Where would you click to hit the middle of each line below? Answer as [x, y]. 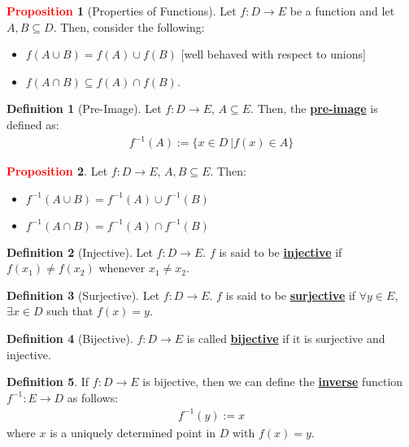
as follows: [93, 397]
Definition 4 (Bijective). [70, 339]
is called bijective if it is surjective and [286, 339]
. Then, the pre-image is [314, 108]
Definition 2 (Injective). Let [80, 252]
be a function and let [342, 11]
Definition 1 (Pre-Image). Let [84, 108]
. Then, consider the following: [129, 26]
